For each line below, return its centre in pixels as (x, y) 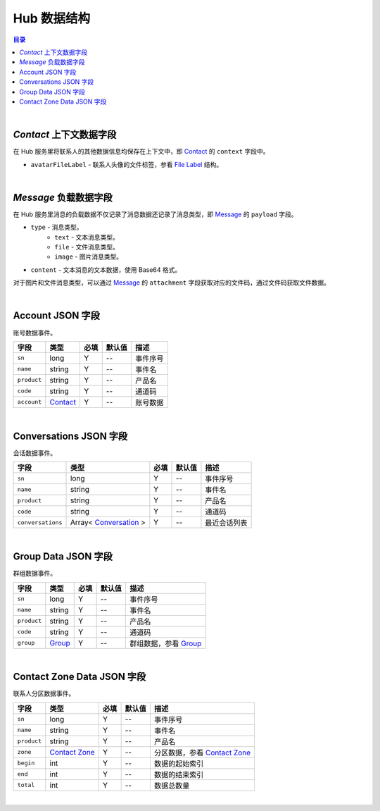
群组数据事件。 (34, 574)
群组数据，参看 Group (165, 643)
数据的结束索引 (179, 774)
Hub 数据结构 (52, 18)
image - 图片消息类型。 (89, 256)
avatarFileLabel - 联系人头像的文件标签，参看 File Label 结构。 (127, 164)
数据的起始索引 (179, 763)
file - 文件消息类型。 (87, 247)
